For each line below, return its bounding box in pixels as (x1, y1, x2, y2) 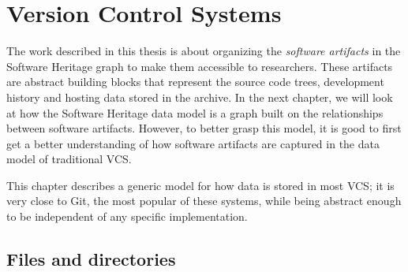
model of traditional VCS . (6, 151, 132, 167)
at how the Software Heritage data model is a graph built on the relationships (6, 104, 384, 121)
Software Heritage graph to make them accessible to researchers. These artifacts (6, 58, 393, 74)
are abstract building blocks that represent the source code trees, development (6, 73, 384, 90)
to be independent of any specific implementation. (6, 208, 248, 225)
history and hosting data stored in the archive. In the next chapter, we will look (6, 88, 393, 105)
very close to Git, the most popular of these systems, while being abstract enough (6, 192, 402, 209)
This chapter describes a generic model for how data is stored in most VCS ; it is (6, 177, 395, 193)
